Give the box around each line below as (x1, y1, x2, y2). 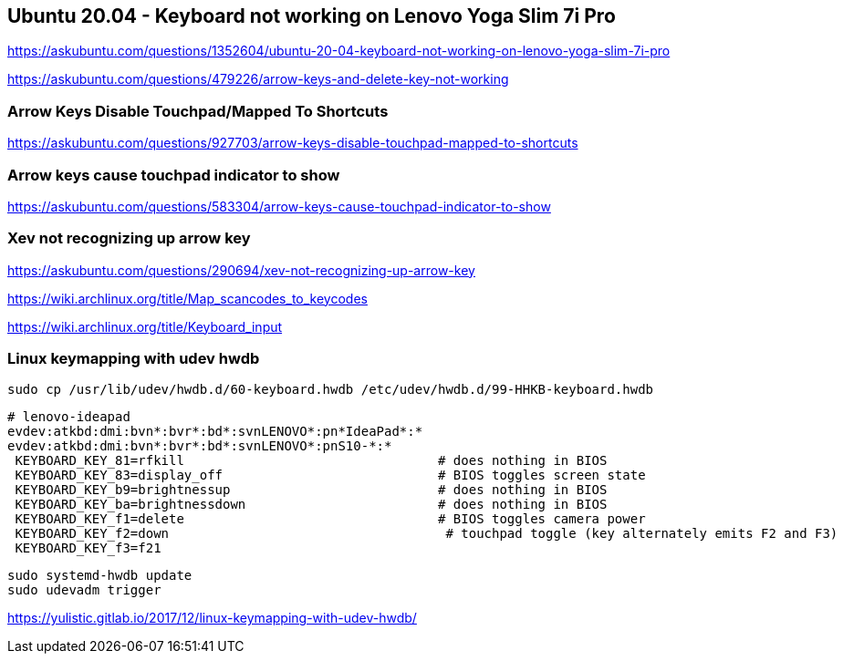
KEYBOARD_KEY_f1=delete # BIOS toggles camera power (15, 511, 646, 527)
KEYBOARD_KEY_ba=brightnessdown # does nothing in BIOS (15, 497, 608, 512)
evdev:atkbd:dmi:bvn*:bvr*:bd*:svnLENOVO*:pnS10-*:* (7, 439, 392, 454)
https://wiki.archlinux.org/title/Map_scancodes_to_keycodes (7, 290, 368, 306)
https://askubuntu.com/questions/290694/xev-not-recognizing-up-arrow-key (7, 262, 475, 278)
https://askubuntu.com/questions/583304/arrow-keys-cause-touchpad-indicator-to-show (7, 198, 551, 214)
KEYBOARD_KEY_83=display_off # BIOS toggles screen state (15, 468, 646, 483)
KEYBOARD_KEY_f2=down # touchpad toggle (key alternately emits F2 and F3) (15, 526, 838, 542)
